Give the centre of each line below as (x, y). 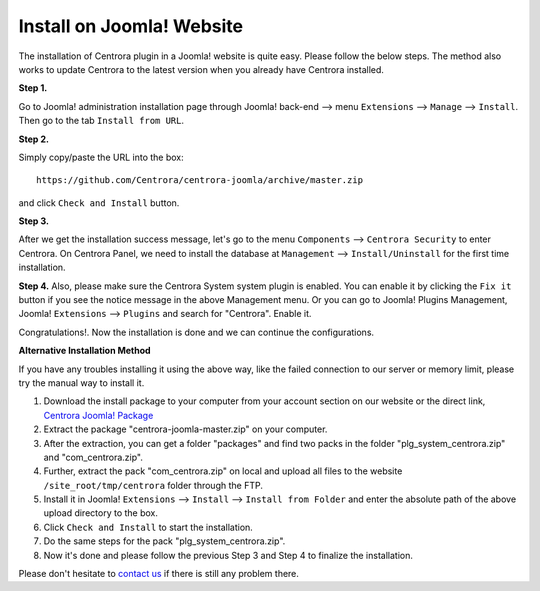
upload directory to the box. (101, 513)
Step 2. (34, 139)
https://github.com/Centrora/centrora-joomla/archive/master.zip (200, 180)
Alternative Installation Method (84, 351)
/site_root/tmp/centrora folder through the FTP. (153, 485)
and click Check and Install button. (99, 202)
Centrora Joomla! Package (98, 415)
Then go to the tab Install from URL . (101, 121)
